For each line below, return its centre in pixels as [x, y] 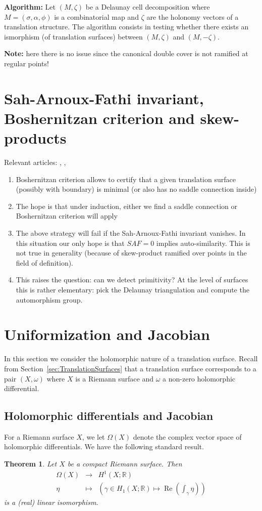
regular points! [27, 63]
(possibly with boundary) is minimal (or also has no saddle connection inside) [136, 189]
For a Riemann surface [39, 436]
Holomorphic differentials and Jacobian [109, 416]
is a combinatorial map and [96, 16]
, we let [93, 436]
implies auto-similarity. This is [203, 243]
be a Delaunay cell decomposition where [148, 7]
